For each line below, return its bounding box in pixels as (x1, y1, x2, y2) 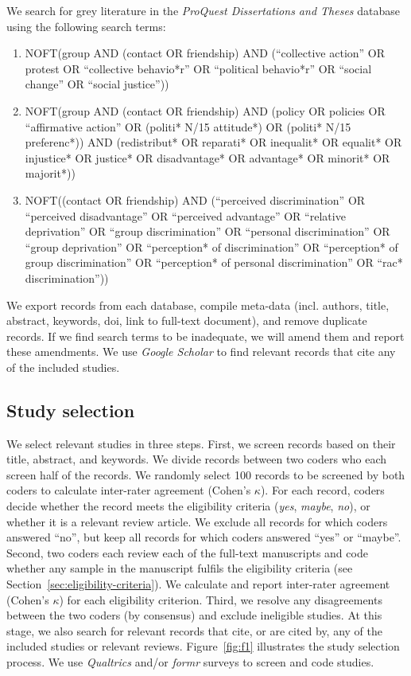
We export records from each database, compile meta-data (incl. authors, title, (6, 296, 390, 313)
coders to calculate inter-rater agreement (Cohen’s (6, 482, 251, 498)
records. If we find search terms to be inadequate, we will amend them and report (6, 327, 405, 344)
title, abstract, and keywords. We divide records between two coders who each (6, 451, 387, 467)
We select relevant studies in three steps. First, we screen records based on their (6, 435, 396, 451)
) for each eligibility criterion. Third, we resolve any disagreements (59, 591, 382, 608)
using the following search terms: (6, 18, 166, 34)
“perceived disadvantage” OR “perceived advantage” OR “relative (25, 207, 346, 224)
